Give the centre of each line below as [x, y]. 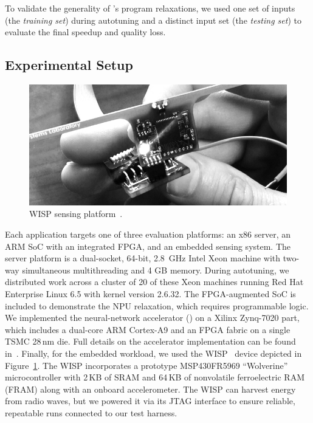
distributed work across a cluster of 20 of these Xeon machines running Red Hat [154, 282]
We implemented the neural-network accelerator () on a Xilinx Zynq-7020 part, [152, 318]
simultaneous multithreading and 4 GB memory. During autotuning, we [156, 270]
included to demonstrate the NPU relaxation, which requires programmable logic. [157, 305]
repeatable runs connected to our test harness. [91, 412]
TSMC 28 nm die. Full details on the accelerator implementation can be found [150, 341]
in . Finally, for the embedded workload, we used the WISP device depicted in [153, 353]
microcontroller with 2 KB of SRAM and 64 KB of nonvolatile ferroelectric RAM [155, 377]
